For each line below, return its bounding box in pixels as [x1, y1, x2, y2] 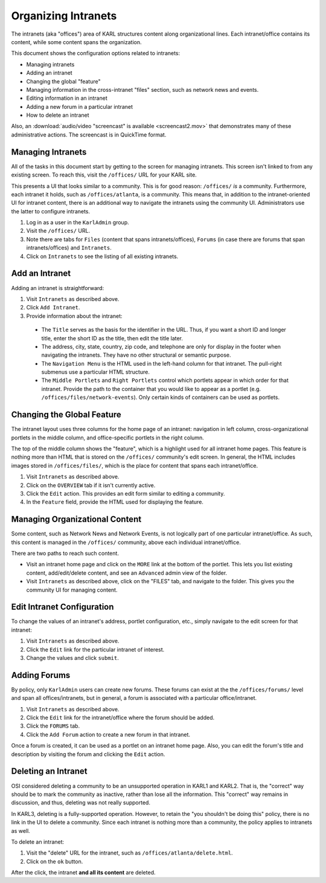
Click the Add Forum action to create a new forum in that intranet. [26, 731, 190, 738]
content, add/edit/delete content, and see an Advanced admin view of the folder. [26, 569, 228, 577]
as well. [11, 827, 30, 834]
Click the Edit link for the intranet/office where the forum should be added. [26, 714, 214, 722]
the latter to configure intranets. [11, 207, 91, 215]
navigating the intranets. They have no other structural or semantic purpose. [41, 351, 232, 359]
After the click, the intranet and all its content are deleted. [11, 869, 156, 876]
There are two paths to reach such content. [11, 549, 119, 557]
